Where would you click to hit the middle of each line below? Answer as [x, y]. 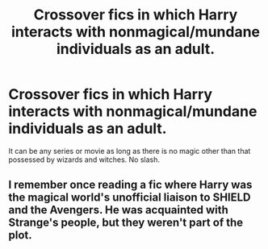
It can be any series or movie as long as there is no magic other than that [130, 151]
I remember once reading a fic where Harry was [130, 185]
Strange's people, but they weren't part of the [126, 223]
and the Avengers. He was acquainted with [118, 210]
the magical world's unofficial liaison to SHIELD [130, 198]
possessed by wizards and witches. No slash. [84, 160]
